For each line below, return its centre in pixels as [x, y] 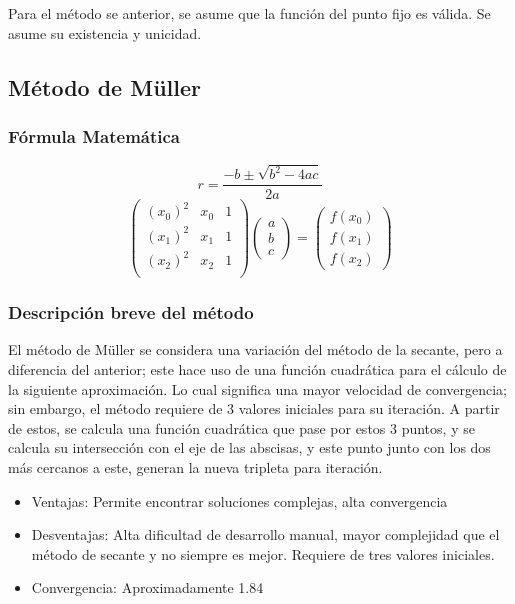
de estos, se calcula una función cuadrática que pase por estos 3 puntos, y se [241, 427]
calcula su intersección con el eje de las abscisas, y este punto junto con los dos [249, 447]
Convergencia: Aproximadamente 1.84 [147, 587]
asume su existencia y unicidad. [105, 32]
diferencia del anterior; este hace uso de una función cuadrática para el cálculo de [257, 369]
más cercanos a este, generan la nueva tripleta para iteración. [195, 467]
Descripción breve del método [131, 312]
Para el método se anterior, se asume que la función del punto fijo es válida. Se [249, 13]
